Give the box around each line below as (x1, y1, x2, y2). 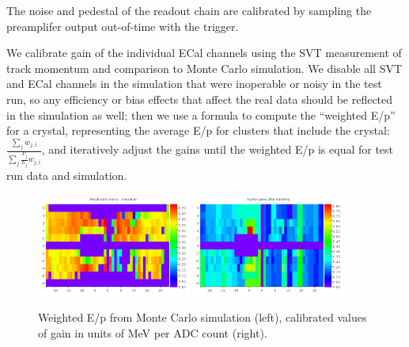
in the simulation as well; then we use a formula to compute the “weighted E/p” (6, 106, 396, 123)
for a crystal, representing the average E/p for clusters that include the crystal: (6, 122, 390, 139)
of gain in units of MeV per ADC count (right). (38, 324, 267, 341)
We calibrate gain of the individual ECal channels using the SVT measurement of (6, 44, 402, 61)
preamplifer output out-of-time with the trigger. (6, 17, 239, 34)
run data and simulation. (6, 166, 127, 183)
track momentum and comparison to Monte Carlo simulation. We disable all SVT (6, 59, 403, 76)
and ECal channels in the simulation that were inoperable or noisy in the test (6, 75, 382, 92)
